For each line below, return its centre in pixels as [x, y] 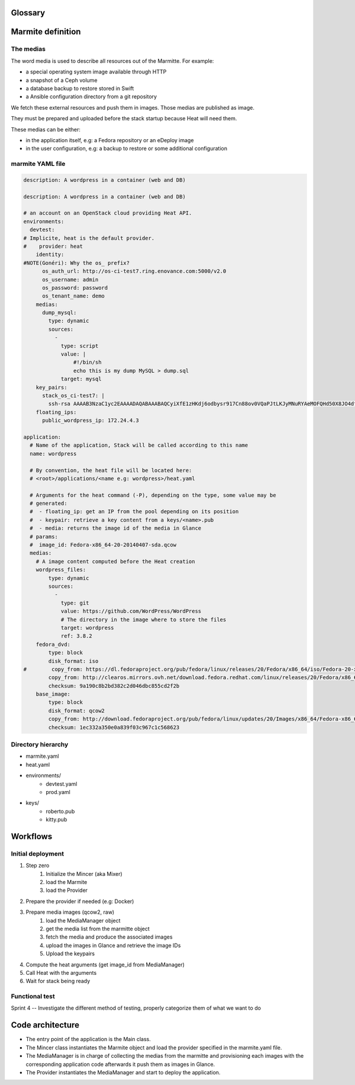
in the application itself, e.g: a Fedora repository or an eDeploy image [110, 140]
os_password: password [75, 288]
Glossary [28, 13]
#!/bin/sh [87, 362]
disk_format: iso [73, 661]
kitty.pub [57, 820]
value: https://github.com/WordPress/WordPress [131, 611]
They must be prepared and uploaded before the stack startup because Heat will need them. [124, 119]
